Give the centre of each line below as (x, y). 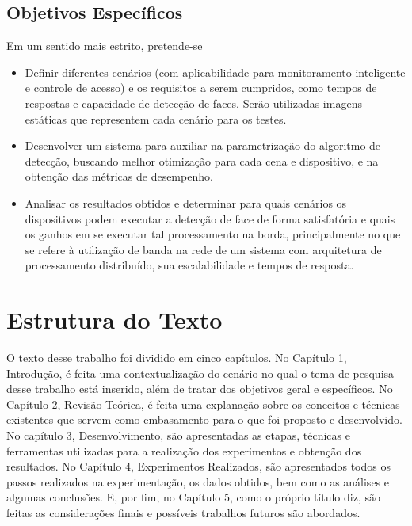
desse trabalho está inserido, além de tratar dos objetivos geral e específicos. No (200, 389)
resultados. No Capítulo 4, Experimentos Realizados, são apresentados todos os (198, 466)
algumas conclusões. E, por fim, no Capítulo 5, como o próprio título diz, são (193, 497)
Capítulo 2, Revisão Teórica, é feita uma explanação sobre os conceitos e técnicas (203, 404)
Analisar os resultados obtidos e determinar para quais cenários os (186, 202)
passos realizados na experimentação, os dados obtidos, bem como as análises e (198, 481)
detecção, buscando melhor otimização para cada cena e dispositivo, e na (202, 160)
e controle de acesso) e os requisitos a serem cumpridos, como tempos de (201, 88)
